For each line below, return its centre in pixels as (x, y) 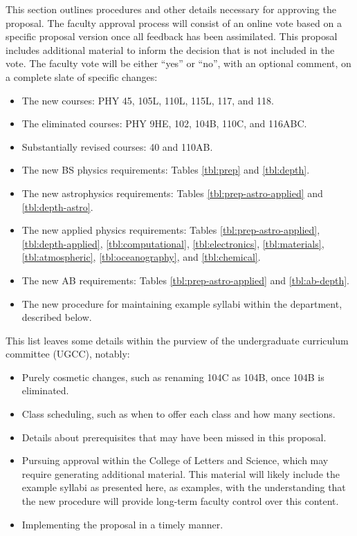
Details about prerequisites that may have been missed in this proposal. (174, 437)
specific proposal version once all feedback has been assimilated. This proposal (172, 36)
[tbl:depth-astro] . (57, 206)
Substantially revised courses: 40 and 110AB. (117, 146)
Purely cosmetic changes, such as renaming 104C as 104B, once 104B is (173, 377)
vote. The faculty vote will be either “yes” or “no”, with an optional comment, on (178, 63)
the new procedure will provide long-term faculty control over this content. (180, 501)
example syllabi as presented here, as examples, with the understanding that (184, 487)
